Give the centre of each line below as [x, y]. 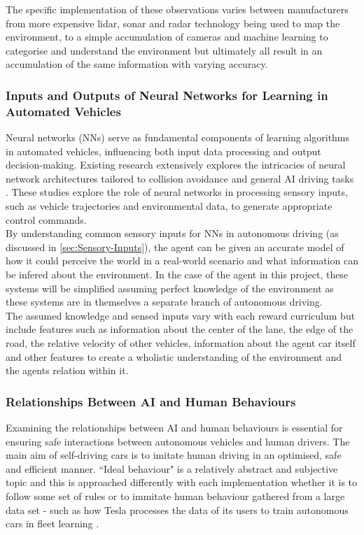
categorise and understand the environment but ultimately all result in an [164, 50]
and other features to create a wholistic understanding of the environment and [174, 356]
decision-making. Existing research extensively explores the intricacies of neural [176, 165]
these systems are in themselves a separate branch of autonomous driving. [164, 302]
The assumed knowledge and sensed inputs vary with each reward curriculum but [181, 315]
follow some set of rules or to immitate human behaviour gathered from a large [175, 495]
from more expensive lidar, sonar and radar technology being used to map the [173, 23]
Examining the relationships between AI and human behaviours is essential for [174, 428]
